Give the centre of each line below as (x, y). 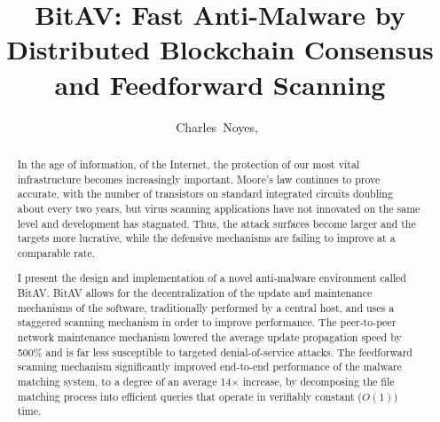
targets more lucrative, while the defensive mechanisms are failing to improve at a (206, 238)
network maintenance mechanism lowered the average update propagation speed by (209, 337)
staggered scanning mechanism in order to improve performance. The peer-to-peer (207, 322)
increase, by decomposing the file (318, 381)
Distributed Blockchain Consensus (220, 49)
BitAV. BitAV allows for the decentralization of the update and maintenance (195, 293)
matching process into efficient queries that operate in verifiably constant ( (189, 396)
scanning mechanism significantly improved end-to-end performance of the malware (209, 367)
